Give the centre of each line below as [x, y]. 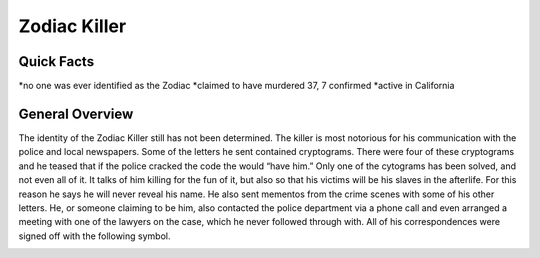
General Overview [76, 113]
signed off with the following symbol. [94, 236]
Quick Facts [56, 61]
